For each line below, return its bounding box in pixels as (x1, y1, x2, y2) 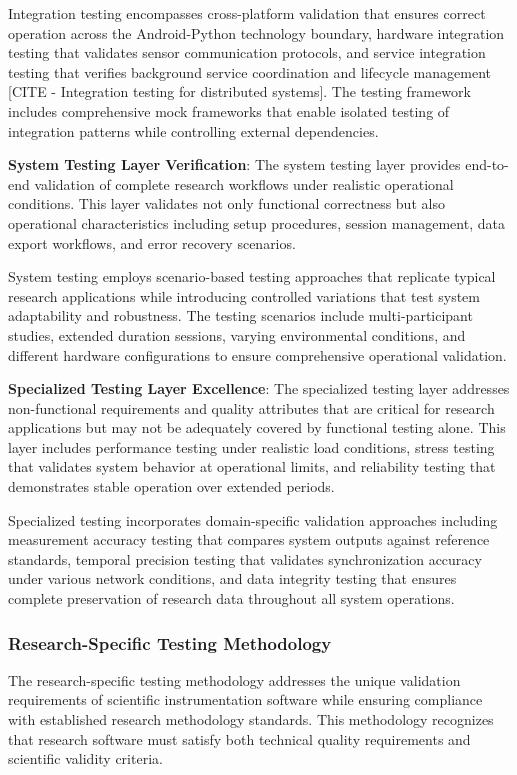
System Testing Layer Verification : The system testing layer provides (8, 154, 461, 175)
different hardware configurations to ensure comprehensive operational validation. (8, 344, 507, 365)
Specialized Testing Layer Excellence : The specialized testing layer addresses (8, 378, 510, 399)
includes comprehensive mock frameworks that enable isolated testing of (8, 100, 450, 121)
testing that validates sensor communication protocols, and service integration (8, 42, 486, 63)
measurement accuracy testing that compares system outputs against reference (8, 529, 490, 550)
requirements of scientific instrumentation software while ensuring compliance (8, 689, 483, 710)
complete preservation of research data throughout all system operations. (8, 588, 455, 609)
